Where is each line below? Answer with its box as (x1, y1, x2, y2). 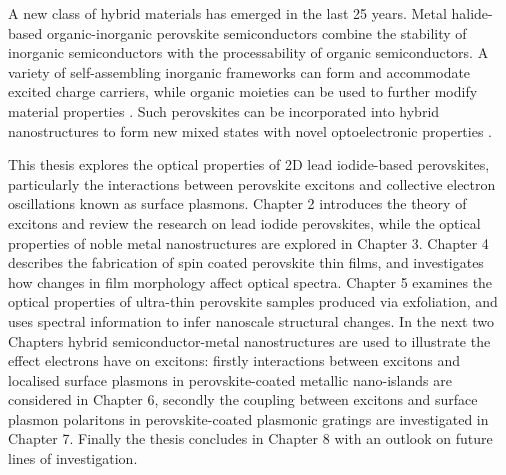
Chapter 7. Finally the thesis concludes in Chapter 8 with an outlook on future (8, 428, 493, 449)
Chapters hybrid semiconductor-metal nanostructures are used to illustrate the (8, 330, 491, 351)
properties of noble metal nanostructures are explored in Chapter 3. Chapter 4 (8, 232, 489, 253)
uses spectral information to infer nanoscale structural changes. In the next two (8, 310, 494, 331)
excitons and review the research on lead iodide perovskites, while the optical (8, 212, 481, 233)
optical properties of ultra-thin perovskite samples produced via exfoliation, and (8, 291, 498, 312)
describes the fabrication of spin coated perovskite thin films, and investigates (8, 252, 484, 273)
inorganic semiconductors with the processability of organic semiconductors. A (8, 42, 489, 63)
